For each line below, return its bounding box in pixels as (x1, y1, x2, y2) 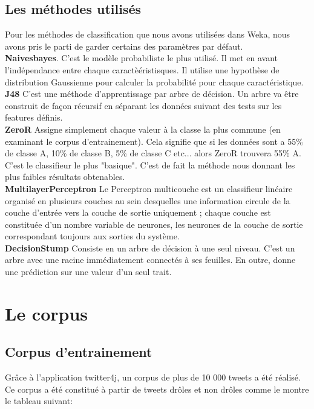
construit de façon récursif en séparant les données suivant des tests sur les (5, 99, 282, 111)
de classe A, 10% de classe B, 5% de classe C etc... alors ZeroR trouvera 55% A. (5, 147, 301, 159)
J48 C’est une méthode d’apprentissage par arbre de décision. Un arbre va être (5, 87, 299, 100)
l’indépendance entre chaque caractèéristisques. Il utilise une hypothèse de (5, 63, 280, 76)
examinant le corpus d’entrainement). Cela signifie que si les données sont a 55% (5, 135, 303, 147)
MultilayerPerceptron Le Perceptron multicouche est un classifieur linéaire (5, 182, 293, 195)
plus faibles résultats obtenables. (5, 170, 125, 183)
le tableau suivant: (5, 394, 73, 407)
